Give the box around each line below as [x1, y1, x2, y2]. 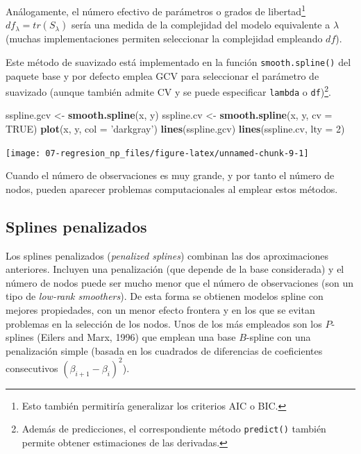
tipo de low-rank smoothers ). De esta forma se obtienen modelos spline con [6, 289, 324, 303]
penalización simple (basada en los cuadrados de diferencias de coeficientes [6, 343, 323, 358]
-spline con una [246, 330, 311, 344]
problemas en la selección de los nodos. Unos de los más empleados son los [6, 316, 322, 330]
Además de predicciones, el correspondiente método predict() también [22, 421, 326, 436]
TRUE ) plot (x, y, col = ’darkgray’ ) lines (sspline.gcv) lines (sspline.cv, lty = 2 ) [6, 121, 345, 135]
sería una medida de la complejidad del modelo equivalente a [71, 17, 330, 32]
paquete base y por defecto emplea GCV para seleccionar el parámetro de [6, 68, 319, 83]
